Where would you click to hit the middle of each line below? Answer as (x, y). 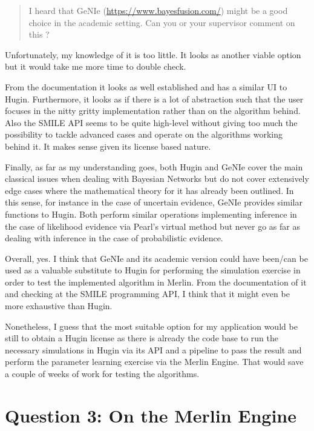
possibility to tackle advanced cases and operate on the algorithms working (144, 134)
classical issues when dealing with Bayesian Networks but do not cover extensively (157, 179)
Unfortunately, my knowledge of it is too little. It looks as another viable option (153, 54)
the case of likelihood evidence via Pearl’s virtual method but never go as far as (152, 226)
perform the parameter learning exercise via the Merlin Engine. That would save (154, 362)
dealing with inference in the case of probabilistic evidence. (114, 238)
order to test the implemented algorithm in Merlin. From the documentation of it (156, 282)
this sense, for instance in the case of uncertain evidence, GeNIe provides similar (154, 202)
